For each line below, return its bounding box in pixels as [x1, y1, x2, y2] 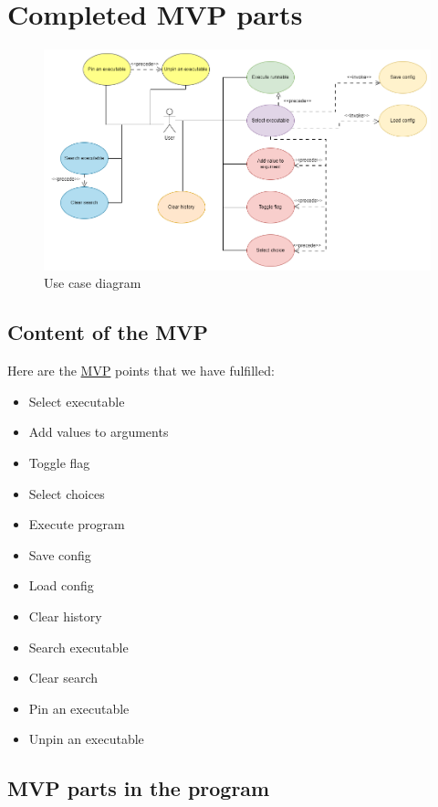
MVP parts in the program [7, 774, 270, 802]
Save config [28, 545, 91, 564]
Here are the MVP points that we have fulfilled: [7, 361, 275, 380]
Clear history [28, 606, 102, 625]
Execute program [28, 515, 125, 534]
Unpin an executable [28, 729, 144, 749]
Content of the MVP [7, 318, 208, 346]
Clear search [28, 668, 98, 687]
